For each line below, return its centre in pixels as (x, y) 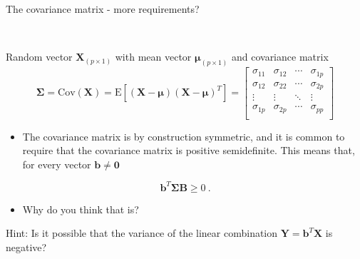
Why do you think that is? (81, 209)
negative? (26, 247)
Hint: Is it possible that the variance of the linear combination (142, 233)
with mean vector (153, 57)
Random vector (39, 57)
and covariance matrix (280, 57)
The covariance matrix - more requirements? (103, 9)
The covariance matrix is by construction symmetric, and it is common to (184, 136)
